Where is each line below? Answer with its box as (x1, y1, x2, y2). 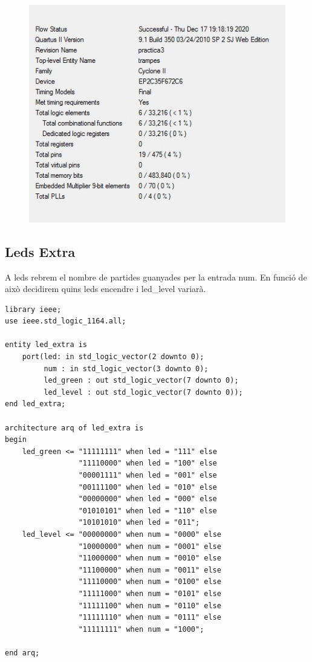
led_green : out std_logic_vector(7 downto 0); (44, 376, 239, 385)
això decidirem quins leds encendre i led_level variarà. (5, 282, 206, 295)
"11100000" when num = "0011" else (78, 565, 221, 574)
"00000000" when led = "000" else (78, 495, 217, 504)
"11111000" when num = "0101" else (78, 589, 221, 598)
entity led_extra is (5, 340, 88, 349)
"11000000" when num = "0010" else (78, 554, 221, 563)
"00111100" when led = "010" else (78, 482, 217, 492)
